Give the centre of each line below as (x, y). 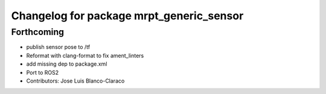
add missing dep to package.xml (67, 64)
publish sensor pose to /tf (58, 47)
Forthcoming (38, 32)
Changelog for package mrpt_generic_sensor (127, 16)
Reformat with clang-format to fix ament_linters (85, 55)
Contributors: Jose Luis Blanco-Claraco (75, 81)
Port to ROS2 (43, 72)
